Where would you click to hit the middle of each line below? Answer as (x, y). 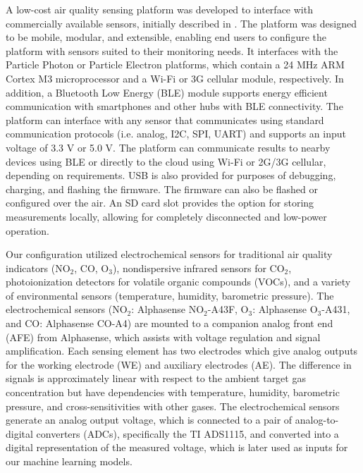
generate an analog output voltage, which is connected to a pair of (149, 420)
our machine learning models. (69, 461)
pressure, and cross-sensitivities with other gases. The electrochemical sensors (173, 406)
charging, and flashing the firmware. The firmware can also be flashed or (162, 189)
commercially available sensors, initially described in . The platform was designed (181, 23)
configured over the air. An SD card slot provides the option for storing (160, 203)
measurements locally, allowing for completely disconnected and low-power (166, 216)
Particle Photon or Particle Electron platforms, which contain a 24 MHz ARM (175, 64)
